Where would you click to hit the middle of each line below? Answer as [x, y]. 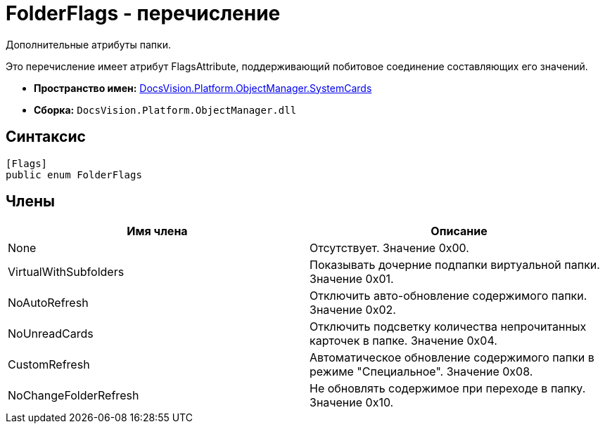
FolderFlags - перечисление [143, 13]
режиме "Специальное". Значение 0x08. [421, 372]
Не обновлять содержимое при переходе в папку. [448, 389]
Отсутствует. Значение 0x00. [389, 248]
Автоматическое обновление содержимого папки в [452, 358]
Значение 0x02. [353, 310]
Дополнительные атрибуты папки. [88, 44]
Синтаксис [46, 137]
